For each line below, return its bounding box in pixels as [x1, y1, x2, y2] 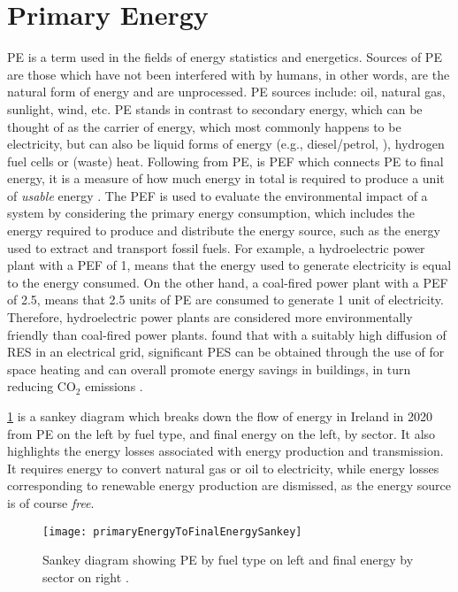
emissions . [85, 377, 143, 396]
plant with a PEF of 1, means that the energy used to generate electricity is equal [7, 256, 452, 274]
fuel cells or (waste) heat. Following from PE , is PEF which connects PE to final [7, 151, 444, 170]
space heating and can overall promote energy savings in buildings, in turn [7, 359, 411, 378]
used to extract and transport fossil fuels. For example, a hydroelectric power [7, 238, 425, 257]
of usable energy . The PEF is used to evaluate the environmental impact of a [7, 186, 428, 204]
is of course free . [7, 493, 95, 511]
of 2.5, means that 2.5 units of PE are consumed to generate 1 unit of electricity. [7, 290, 444, 309]
